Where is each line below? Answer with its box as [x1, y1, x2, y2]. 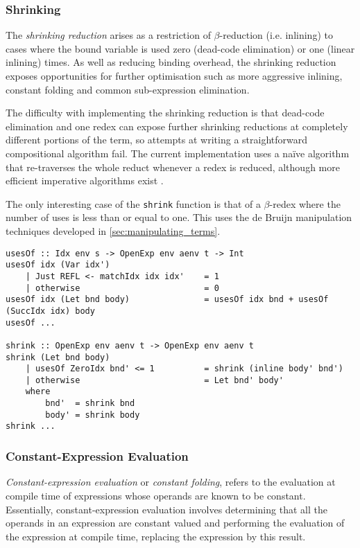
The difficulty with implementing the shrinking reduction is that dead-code [6, 105, 325, 120]
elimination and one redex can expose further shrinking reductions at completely [6, 118, 348, 133]
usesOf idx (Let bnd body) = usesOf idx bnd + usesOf [6, 294, 329, 305]
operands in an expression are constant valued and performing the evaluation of [6, 515, 345, 530]
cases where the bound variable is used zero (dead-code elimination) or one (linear [6, 41, 355, 55]
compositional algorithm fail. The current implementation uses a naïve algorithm [6, 145, 350, 160]
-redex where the [269, 196, 341, 211]
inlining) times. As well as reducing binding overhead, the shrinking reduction [6, 55, 336, 69]
